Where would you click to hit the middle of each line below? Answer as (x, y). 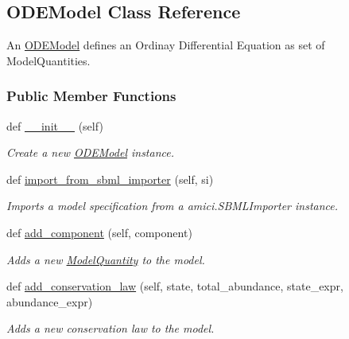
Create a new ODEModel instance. (91, 152)
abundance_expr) (50, 301)
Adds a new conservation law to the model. (111, 328)
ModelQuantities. (48, 60)
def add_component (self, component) (99, 232)
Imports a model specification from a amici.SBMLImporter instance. (173, 206)
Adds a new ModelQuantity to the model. (106, 259)
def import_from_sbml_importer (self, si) (110, 179)
